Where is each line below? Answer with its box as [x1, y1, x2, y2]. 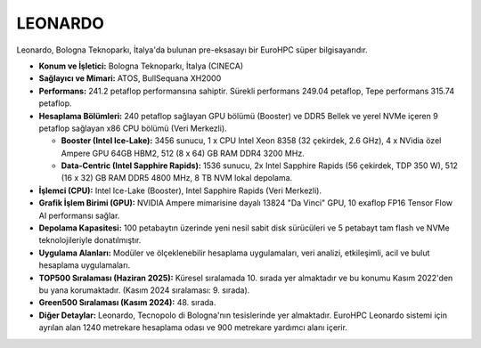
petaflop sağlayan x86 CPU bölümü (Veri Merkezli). [38, 123, 227, 134]
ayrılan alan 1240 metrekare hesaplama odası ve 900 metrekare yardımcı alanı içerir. [38, 322, 347, 333]
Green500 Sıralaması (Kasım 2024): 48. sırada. [38, 297, 216, 308]
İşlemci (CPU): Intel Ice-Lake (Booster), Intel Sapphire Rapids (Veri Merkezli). [38, 185, 322, 196]
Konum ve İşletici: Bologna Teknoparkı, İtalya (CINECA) [38, 61, 244, 71]
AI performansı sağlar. [38, 210, 120, 221]
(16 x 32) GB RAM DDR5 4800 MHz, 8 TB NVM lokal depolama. [61, 173, 293, 183]
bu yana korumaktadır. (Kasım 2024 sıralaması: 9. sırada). [38, 285, 250, 295]
